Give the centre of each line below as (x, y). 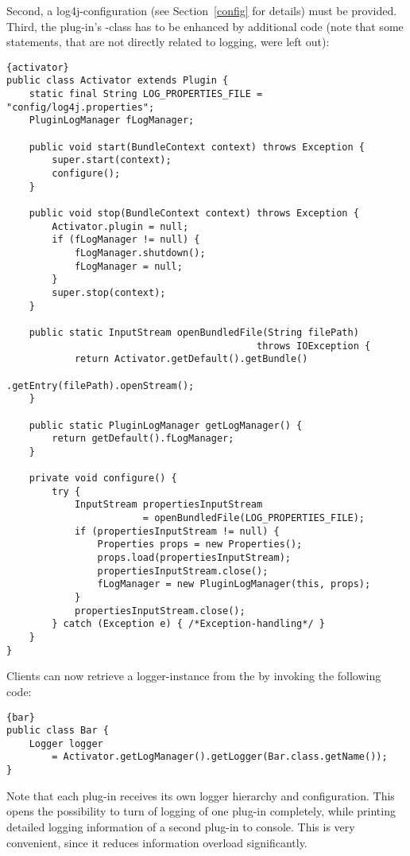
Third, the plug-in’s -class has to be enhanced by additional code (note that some (205, 26)
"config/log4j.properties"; (81, 107)
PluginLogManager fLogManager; (112, 121)
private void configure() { (103, 479)
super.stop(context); (109, 292)
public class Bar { (58, 731)
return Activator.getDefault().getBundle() (191, 359)
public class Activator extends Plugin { (118, 81)
